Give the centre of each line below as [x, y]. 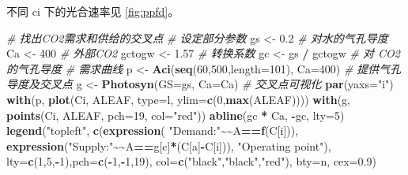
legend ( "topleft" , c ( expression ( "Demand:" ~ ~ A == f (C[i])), [153, 130]
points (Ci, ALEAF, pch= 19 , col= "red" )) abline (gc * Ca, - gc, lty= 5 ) [176, 115]
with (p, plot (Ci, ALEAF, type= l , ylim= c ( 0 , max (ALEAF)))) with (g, [179, 99]
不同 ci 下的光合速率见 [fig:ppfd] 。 [93, 11]
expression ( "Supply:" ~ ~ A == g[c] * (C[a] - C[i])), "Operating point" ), [169, 145]
